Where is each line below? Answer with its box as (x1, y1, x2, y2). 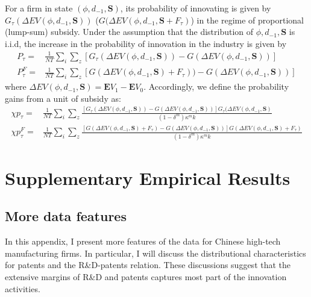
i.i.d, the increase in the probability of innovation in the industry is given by (5, 37, 287, 49)
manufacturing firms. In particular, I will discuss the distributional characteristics (5, 246, 306, 259)
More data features (5, 207, 127, 225)
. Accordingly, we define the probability (143, 80, 289, 93)
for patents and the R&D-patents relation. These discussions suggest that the (5, 258, 291, 271)
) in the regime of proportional (190, 13, 304, 26)
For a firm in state (5, 2, 73, 14)
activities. (5, 282, 40, 295)
